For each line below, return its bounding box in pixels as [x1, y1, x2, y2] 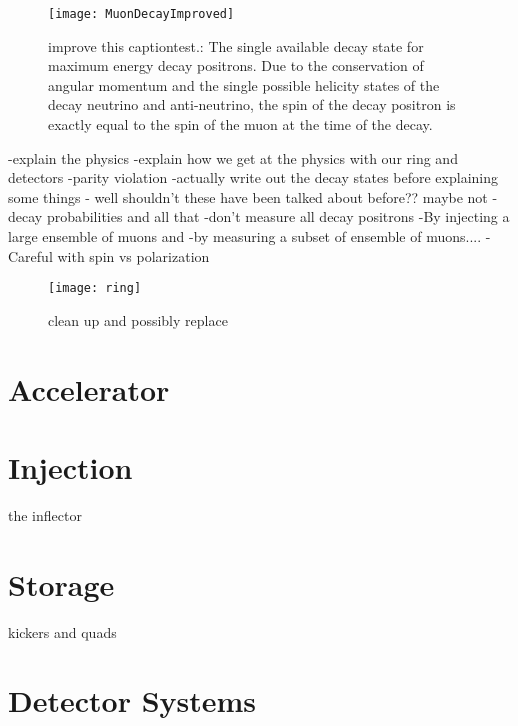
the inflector [8, 504, 82, 525]
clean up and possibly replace [48, 309, 228, 330]
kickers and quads [8, 621, 117, 642]
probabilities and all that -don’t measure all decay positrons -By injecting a [46, 206, 510, 227]
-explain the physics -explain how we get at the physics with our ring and [8, 147, 458, 168]
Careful [8, 245, 53, 266]
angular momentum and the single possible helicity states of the [48, 74, 440, 95]
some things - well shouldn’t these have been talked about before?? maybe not [8, 186, 488, 207]
